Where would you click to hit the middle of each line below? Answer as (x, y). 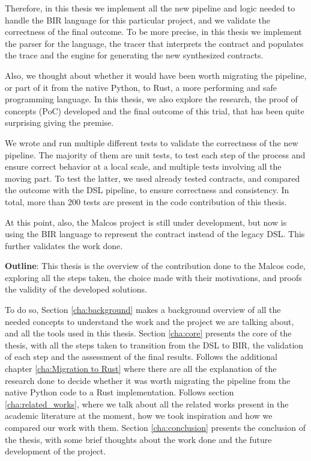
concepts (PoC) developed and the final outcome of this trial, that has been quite (155, 110)
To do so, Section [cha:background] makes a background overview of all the (143, 310)
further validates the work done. (64, 245)
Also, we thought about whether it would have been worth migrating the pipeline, (156, 75)
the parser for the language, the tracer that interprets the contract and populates (154, 43)
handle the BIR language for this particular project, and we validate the (138, 20)
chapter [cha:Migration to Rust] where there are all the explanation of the (141, 369)
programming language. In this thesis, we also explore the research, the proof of (151, 99)
